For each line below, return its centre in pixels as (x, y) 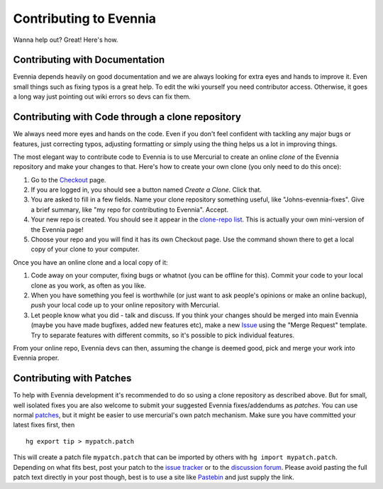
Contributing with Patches (72, 379)
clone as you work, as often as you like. (89, 285)
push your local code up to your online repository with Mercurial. (125, 305)
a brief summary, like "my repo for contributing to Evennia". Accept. (130, 209)
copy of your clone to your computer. (85, 249)
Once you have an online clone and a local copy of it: (90, 262)
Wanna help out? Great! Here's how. (66, 40)
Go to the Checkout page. (68, 180)
